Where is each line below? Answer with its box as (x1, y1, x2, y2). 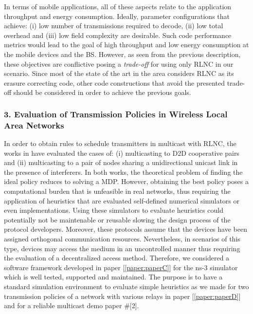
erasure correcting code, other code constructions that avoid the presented (4, 77, 225, 88)
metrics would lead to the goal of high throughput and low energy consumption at (4, 39, 249, 50)
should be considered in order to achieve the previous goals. (13, 87, 191, 97)
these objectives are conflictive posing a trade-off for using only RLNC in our (4, 58, 234, 69)
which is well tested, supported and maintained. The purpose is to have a (4, 272, 223, 282)
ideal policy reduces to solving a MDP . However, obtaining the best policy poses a (4, 176, 249, 186)
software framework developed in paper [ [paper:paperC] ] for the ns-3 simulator (4, 262, 238, 272)
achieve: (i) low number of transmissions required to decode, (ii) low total (4, 20, 223, 31)
